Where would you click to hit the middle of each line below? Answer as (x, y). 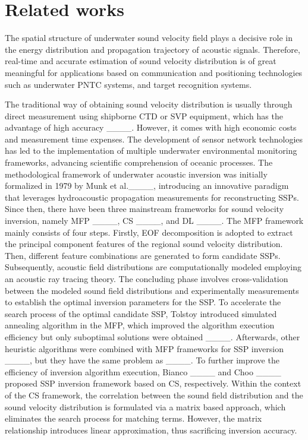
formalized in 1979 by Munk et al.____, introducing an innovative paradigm (147, 186)
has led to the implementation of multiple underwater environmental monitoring (151, 151)
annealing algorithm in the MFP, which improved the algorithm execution (140, 325)
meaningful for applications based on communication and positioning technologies (154, 72)
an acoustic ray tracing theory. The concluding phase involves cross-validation (147, 278)
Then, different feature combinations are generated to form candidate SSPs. (143, 255)
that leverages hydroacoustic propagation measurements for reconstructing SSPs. (152, 197)
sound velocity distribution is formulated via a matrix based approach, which (145, 406)
